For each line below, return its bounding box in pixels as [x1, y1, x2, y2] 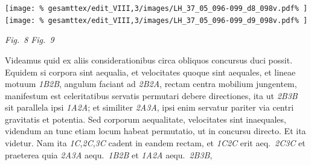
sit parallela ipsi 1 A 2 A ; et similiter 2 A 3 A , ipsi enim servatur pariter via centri [5, 101, 294, 114]
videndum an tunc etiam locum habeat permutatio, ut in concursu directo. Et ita [5, 125, 306, 137]
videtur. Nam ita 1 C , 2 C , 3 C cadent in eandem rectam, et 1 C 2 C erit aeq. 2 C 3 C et [5, 137, 306, 149]
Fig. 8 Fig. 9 [5, 33, 54, 46]
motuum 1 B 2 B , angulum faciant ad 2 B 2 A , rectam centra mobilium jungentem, [5, 77, 297, 90]
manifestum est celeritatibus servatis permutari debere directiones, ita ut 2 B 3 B [5, 89, 298, 102]
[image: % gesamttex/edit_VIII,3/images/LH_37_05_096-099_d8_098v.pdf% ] [5, 4, 308, 13]
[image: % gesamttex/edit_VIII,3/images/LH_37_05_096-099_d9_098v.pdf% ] [5, 16, 308, 25]
